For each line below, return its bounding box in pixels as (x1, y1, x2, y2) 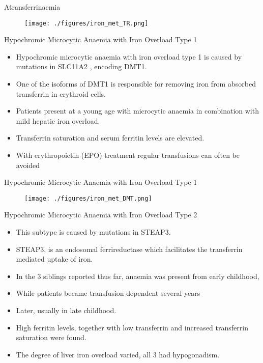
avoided (16, 159, 40, 170)
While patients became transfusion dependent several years (16, 288, 200, 298)
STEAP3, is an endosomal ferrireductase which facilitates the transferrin (16, 243, 243, 254)
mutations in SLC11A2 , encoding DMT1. (16, 61, 147, 72)
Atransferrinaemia (4, 2, 61, 12)
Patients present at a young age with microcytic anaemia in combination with (16, 105, 259, 116)
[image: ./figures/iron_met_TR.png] (24, 19, 149, 27)
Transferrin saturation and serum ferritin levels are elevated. (16, 132, 204, 143)
